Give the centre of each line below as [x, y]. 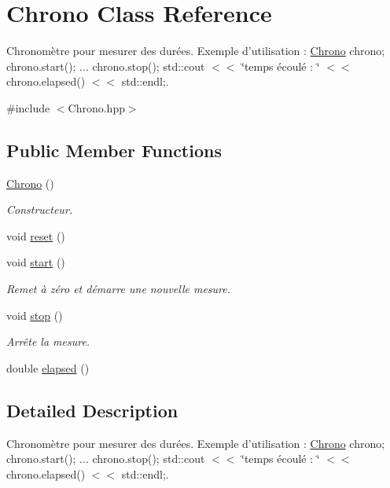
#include [28, 107]
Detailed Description [92, 410]
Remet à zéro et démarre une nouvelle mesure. [119, 289]
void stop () [35, 315]
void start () [36, 262]
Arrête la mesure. [48, 341]
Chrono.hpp [96, 107]
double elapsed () [48, 367]
